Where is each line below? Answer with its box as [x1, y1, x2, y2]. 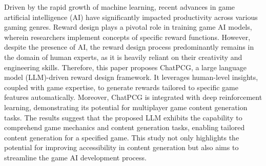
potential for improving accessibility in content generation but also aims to [4, 142, 239, 153]
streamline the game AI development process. [4, 152, 147, 162]
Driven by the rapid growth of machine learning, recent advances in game [4, 2, 235, 12]
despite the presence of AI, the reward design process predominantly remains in [4, 42, 254, 52]
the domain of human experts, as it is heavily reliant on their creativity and [4, 51, 242, 62]
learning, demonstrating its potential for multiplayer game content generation [4, 101, 248, 112]
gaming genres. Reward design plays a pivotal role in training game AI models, [4, 22, 252, 32]
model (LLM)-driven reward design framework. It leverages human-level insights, [4, 72, 258, 82]
